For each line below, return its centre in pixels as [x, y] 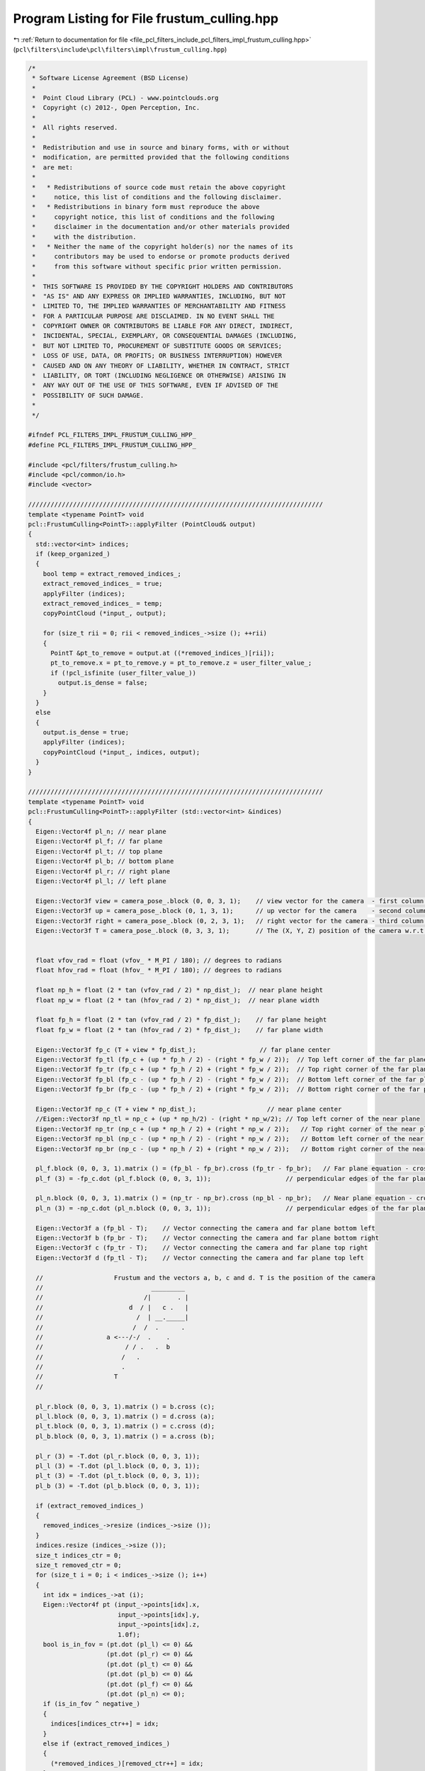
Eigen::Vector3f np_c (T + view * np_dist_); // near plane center [189, 1109]
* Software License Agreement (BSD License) [110, 78]
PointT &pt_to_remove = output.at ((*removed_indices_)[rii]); [163, 653]
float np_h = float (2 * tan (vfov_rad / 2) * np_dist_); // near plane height [180, 990]
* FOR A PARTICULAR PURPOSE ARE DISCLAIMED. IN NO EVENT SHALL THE [153, 316]
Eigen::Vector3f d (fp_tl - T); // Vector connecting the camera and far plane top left [200, 1258]
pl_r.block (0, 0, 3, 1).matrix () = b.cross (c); [125, 1407]
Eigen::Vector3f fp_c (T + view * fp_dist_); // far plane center [183, 1049]
